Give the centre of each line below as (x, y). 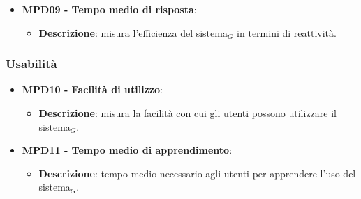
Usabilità (31, 64)
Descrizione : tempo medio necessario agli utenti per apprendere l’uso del (197, 173)
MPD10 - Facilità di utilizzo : (92, 89)
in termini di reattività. (287, 32)
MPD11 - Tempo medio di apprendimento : (127, 150)
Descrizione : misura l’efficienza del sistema (133, 32)
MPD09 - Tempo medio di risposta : (109, 9)
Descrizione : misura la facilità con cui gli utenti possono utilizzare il (187, 113)
